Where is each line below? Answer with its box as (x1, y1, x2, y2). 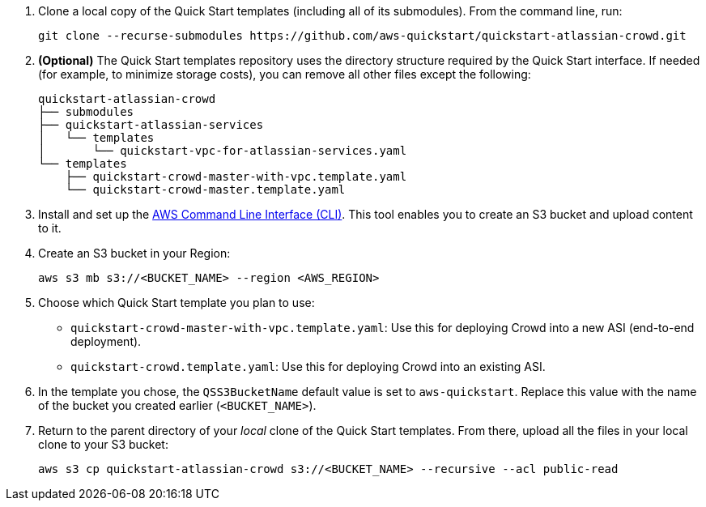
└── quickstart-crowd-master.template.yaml (65, 183, 346, 196)
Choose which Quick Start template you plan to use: (38, 296, 315, 309)
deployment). (70, 334, 142, 348)
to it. (38, 221, 62, 235)
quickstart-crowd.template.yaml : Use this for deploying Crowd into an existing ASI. (70, 360, 546, 373)
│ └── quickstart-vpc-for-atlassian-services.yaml (38, 144, 407, 157)
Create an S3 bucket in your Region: (38, 246, 231, 260)
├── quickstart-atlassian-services (38, 118, 264, 131)
